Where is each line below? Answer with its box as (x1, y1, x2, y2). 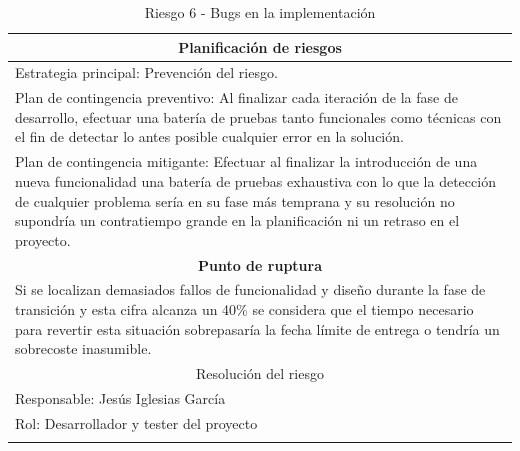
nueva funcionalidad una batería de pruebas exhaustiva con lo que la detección (15, 170, 496, 191)
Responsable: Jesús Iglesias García (15, 387, 226, 408)
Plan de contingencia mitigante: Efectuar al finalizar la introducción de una (15, 151, 478, 172)
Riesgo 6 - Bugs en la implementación (144, 2, 376, 22)
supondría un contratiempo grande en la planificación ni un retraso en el (15, 210, 460, 231)
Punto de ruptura (198, 254, 322, 275)
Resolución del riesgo (196, 363, 324, 383)
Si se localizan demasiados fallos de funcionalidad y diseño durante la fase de (15, 279, 486, 300)
